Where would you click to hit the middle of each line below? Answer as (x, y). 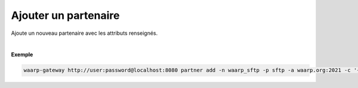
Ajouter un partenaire (65, 15)
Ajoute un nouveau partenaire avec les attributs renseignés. (84, 33)
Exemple (22, 55)
